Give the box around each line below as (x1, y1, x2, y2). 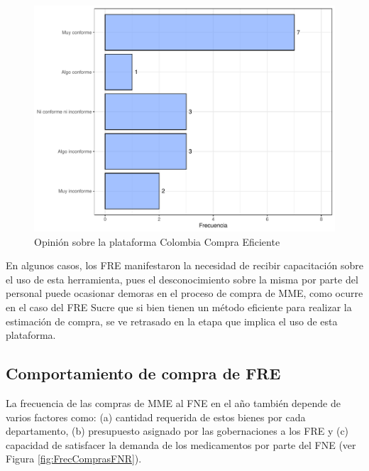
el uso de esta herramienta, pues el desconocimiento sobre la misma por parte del (6, 271, 358, 286)
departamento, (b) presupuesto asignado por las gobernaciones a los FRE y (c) (6, 423, 349, 438)
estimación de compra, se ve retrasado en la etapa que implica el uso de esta (6, 313, 338, 328)
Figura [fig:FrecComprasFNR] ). (6, 451, 142, 466)
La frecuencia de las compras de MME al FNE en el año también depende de (6, 395, 341, 410)
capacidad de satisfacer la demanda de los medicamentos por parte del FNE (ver (6, 437, 356, 452)
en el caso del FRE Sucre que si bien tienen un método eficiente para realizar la (6, 299, 352, 314)
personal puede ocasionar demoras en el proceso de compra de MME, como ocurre (6, 286, 363, 301)
